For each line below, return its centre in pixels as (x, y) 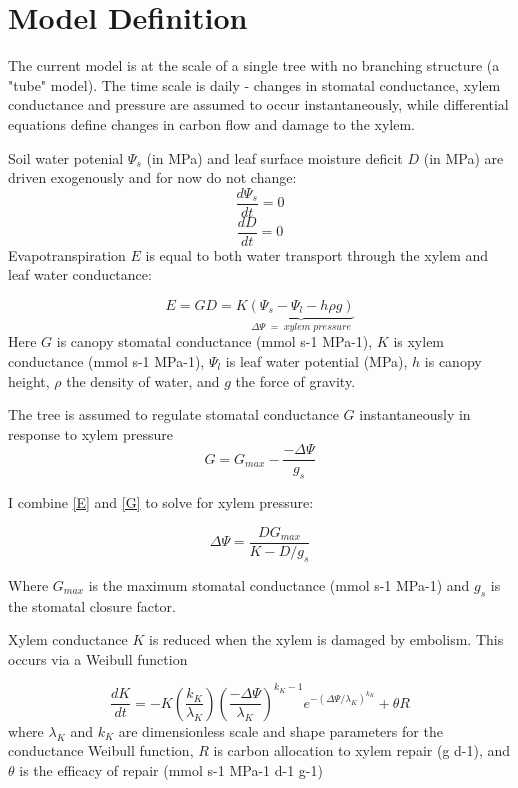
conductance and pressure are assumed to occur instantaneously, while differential (258, 104)
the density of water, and (143, 380)
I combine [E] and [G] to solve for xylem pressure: (161, 502)
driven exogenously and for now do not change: (152, 177)
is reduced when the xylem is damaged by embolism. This (326, 639)
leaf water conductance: (80, 274)
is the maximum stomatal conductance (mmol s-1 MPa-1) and (279, 584)
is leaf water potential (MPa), (316, 361)
